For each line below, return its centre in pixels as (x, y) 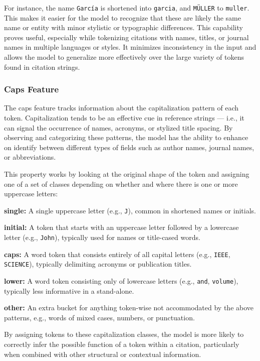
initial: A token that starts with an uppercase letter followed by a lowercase (121, 227)
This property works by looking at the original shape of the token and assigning (127, 174)
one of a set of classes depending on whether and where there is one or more (121, 184)
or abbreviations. (30, 157)
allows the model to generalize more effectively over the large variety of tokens (124, 57)
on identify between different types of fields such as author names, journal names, (129, 147)
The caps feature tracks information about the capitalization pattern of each (121, 108)
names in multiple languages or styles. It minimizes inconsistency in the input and (130, 47)
